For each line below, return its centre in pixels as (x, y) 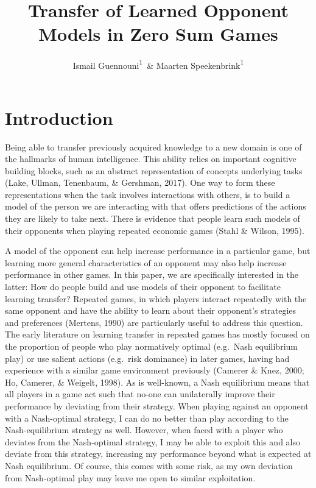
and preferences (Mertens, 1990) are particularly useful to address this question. (154, 322)
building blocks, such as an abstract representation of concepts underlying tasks (154, 170)
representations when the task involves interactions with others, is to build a (148, 194)
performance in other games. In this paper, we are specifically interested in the (152, 274)
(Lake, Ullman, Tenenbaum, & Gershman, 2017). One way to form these (140, 182)
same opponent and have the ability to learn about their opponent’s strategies (151, 310)
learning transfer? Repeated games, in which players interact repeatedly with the (156, 298)
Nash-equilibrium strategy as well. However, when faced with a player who (144, 430)
